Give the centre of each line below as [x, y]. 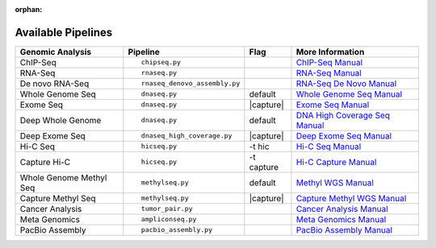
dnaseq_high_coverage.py [187, 136]
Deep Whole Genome [61, 120]
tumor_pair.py [167, 209]
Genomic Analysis [56, 52]
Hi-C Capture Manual [336, 162]
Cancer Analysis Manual [342, 209]
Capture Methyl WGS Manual [351, 198]
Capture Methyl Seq [58, 198]
